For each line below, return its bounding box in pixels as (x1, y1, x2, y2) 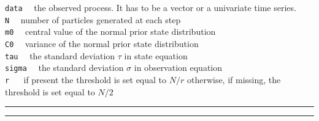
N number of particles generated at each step (5, 13, 181, 26)
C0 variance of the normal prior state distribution (5, 37, 199, 50)
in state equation (124, 49, 188, 62)
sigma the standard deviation (5, 61, 124, 74)
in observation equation (134, 61, 223, 74)
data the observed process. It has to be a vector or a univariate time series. (5, 1, 296, 13)
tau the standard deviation (5, 49, 115, 62)
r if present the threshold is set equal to (5, 73, 167, 86)
